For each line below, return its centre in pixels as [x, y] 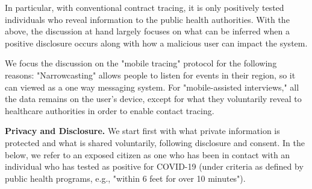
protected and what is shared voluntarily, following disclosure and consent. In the [155, 142]
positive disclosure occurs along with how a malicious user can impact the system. [156, 43]
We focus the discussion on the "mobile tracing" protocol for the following [141, 63]
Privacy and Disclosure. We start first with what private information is [142, 131]
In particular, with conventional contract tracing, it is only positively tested [145, 7]
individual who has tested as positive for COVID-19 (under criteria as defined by [154, 166]
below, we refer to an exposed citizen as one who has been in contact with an [148, 154]
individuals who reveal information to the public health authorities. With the [147, 19]
